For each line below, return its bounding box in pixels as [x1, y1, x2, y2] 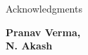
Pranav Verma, [6, 24, 81, 39]
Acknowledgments [6, 1, 82, 15]
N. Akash [6, 38, 53, 53]
